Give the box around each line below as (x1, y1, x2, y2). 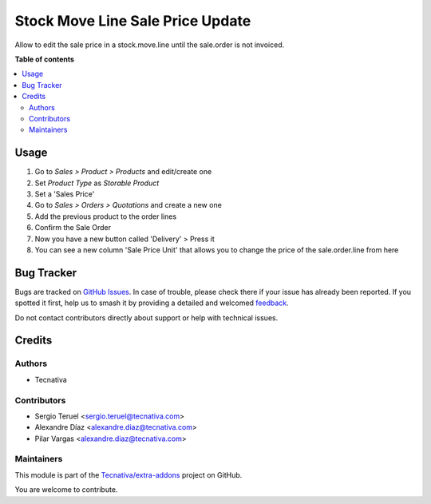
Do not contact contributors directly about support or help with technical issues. (14, 312, 279, 323)
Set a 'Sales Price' (34, 189, 95, 199)
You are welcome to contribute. (14, 485, 118, 494)
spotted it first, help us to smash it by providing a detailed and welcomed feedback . (14, 298, 289, 308)
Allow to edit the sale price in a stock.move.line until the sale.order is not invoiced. (14, 40, 285, 50)
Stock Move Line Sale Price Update (14, 12, 251, 30)
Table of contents (14, 54, 75, 64)
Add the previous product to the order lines (34, 212, 177, 221)
